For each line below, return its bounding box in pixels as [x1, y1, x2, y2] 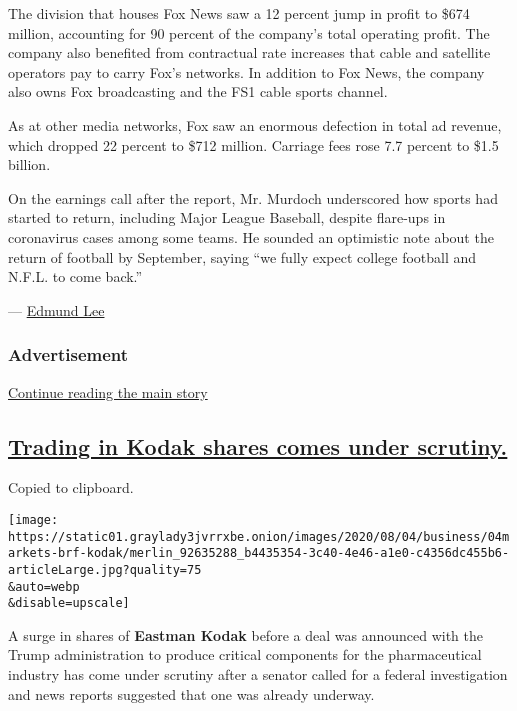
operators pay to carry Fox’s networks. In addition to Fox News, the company [8, 61, 485, 82]
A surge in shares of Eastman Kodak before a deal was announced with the [8, 624, 483, 645]
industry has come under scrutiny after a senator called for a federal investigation [8, 664, 508, 685]
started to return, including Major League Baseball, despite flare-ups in [8, 207, 446, 228]
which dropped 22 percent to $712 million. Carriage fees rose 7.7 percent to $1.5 [8, 134, 499, 155]
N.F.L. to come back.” [8, 266, 143, 287]
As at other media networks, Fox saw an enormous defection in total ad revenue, [8, 114, 502, 135]
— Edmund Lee [8, 299, 105, 320]
